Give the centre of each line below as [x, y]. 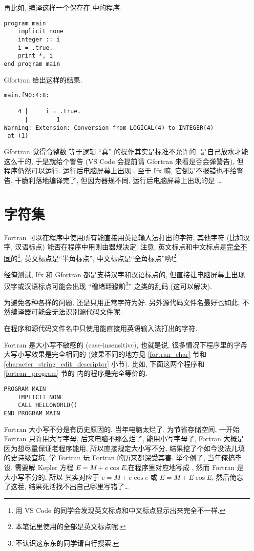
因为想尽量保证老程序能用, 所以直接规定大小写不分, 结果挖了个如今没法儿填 [125, 448]
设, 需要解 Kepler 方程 [39, 467]
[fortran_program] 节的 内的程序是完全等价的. [76, 373]
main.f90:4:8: [27, 95]
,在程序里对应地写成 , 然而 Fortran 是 [185, 467]
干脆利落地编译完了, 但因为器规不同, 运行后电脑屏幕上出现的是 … [118, 180]
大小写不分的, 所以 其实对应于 [52, 477]
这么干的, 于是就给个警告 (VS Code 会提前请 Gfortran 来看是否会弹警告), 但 [124, 161]
